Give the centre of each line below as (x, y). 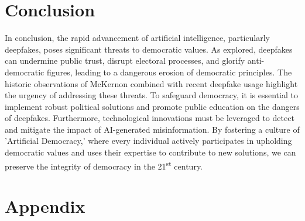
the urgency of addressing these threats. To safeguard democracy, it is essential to (151, 95)
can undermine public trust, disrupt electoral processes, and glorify (125, 61)
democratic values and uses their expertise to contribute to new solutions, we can (150, 152)
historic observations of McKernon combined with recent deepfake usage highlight (151, 83)
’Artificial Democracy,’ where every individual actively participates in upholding (148, 141)
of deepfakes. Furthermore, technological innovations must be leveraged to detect (150, 118)
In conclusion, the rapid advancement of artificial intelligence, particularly (137, 38)
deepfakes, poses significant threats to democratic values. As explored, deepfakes (149, 49)
